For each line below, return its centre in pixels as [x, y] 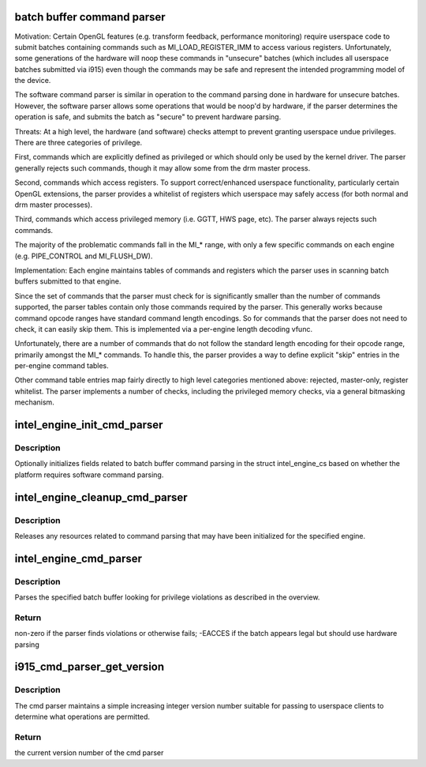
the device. [33, 81]
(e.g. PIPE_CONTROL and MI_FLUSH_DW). [84, 256]
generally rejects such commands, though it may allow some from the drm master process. [163, 168]
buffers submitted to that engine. [68, 281]
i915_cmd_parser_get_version [90, 667]
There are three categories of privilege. [78, 143]
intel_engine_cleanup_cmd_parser [101, 497]
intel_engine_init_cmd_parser [89, 425]
